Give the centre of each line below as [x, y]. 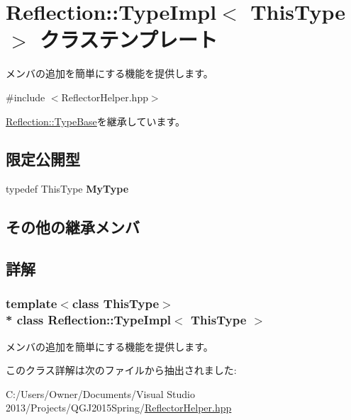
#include [26, 97]
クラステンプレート [129, 39]
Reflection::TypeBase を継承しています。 [95, 121]
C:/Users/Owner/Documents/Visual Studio [100, 393]
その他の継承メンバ [73, 227]
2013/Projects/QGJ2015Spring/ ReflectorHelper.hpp [119, 408]
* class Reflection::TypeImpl [89, 320]
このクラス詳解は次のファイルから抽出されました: [121, 370]
